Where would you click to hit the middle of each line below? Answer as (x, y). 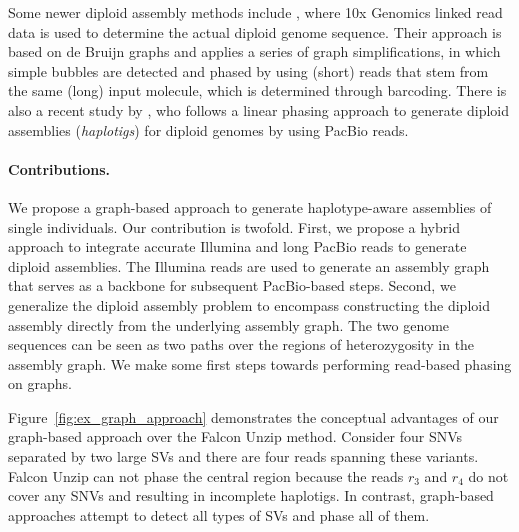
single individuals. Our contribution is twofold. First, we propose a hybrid (234, 226)
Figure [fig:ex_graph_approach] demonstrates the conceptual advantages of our (253, 416)
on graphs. (40, 383)
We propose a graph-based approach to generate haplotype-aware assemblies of (250, 206)
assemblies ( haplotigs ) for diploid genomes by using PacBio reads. (208, 129)
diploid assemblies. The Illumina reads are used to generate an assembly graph (249, 265)
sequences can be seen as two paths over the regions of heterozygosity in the (241, 344)
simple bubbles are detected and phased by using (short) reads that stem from (248, 70)
